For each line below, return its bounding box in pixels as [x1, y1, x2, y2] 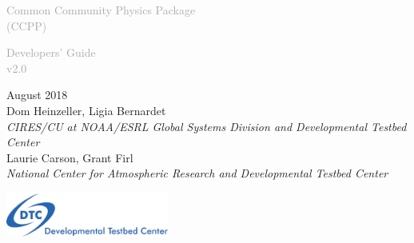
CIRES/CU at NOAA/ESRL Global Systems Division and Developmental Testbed [6, 118, 407, 134]
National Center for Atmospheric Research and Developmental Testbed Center [6, 165, 388, 181]
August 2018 [6, 86, 68, 103]
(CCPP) [6, 17, 47, 34]
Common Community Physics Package [6, 2, 196, 18]
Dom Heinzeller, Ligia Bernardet [6, 102, 166, 118]
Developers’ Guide [6, 44, 96, 61]
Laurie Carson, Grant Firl [6, 149, 133, 165]
